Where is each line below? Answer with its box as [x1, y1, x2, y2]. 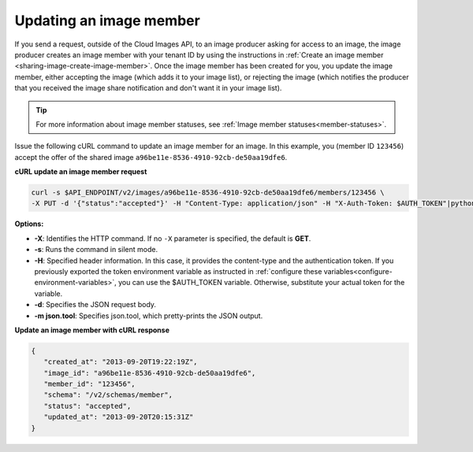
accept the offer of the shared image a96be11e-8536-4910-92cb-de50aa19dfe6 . [14, 152, 288, 161]
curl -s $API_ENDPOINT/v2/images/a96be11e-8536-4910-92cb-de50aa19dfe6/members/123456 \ [31, 188, 385, 197]
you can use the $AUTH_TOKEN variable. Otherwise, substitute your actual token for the [118, 278, 405, 287]
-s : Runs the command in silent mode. [34, 245, 158, 254]
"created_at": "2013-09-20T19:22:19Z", [43, 358, 198, 366]
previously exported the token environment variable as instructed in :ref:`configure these [34, 266, 322, 276]
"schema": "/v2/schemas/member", [43, 391, 173, 399]
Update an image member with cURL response [14, 325, 169, 335]
